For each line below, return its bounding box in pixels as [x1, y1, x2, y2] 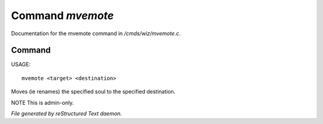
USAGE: [11, 61, 31, 68]
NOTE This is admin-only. [11, 99, 74, 106]
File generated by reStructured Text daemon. [11, 110, 122, 117]
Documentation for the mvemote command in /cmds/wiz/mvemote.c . [11, 30, 181, 37]
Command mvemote [11, 9, 114, 22]
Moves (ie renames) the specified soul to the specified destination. [11, 88, 176, 95]
